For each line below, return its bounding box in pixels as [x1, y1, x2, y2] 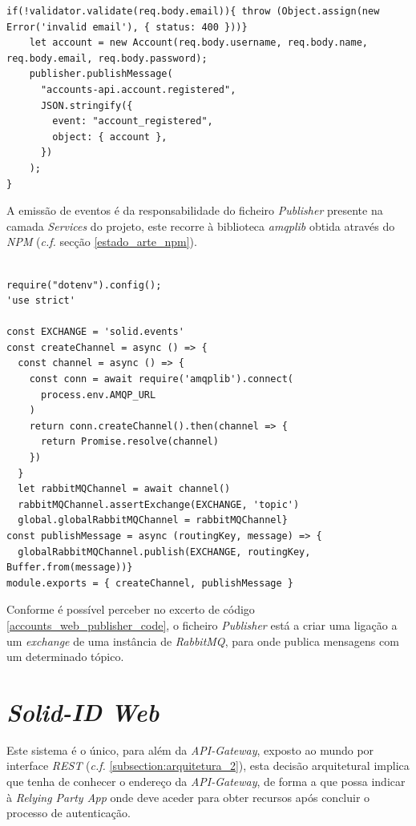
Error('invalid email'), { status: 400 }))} [6, 21, 248, 33]
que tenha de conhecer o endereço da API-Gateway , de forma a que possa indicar [6, 773, 406, 790]
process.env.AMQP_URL [40, 389, 156, 401]
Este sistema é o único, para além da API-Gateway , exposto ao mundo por [6, 741, 374, 758]
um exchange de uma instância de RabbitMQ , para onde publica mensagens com [6, 632, 399, 649]
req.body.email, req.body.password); [6, 52, 208, 64]
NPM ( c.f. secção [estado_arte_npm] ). [6, 233, 197, 250]
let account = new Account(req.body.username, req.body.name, [29, 37, 369, 49]
